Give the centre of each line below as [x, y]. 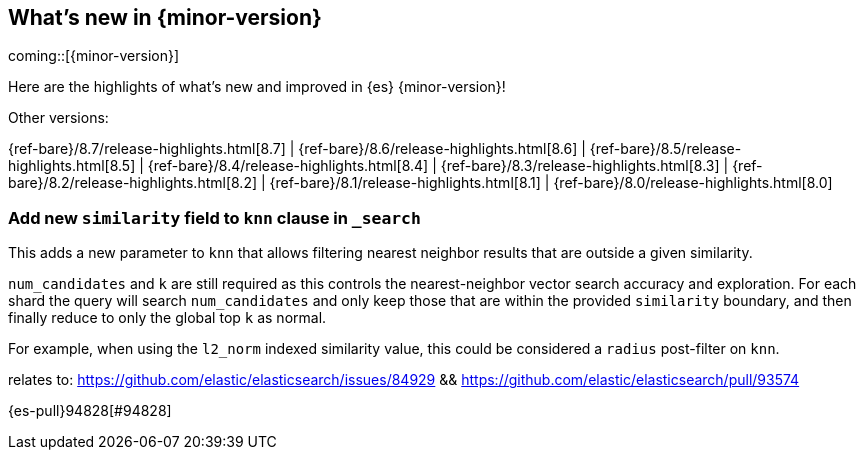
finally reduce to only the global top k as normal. [167, 318]
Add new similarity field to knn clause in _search [214, 217]
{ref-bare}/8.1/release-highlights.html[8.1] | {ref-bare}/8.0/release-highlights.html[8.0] [551, 183]
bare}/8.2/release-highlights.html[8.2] [133, 183]
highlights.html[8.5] [72, 166]
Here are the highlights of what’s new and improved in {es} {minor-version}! [257, 87]
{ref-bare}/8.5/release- [665, 149]
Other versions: [58, 118]
